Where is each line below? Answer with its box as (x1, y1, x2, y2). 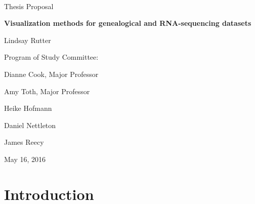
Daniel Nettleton (4, 119, 56, 130)
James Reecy (4, 137, 44, 147)
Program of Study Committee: (4, 52, 99, 62)
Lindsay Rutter (4, 34, 51, 45)
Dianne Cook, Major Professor (4, 68, 99, 79)
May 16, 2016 (4, 153, 46, 164)
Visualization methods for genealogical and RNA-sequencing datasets (4, 18, 251, 28)
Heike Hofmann (4, 103, 52, 113)
